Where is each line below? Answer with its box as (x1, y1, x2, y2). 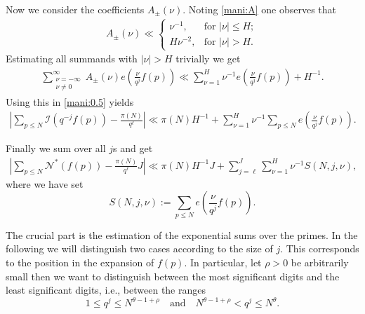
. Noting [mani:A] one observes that (182, 2, 337, 16)
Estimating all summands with (6, 51, 138, 66)
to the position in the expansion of (6, 254, 154, 269)
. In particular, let (184, 254, 262, 269)
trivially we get (175, 51, 241, 66)
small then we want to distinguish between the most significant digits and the (6, 268, 340, 283)
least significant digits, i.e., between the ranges (6, 282, 206, 297)
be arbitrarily (291, 254, 349, 269)
